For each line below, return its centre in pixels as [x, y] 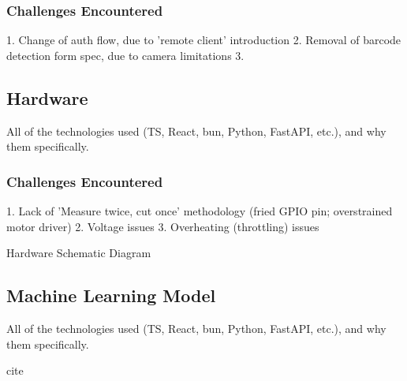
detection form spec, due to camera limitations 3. [125, 55]
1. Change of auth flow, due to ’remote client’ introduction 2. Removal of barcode [204, 40]
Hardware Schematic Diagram [79, 253]
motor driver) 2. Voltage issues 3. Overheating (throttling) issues [163, 226]
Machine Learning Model [111, 295]
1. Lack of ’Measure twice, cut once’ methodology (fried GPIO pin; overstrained [200, 211]
